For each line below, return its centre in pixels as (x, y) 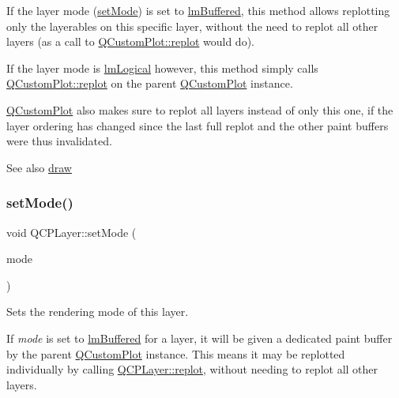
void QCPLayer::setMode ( (72, 232)
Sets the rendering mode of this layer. (98, 312)
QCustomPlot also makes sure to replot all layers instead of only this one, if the (200, 109)
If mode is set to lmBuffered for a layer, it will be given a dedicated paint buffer (199, 338)
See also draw (39, 167)
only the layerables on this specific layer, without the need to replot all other (192, 26)
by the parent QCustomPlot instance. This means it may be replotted (176, 353)
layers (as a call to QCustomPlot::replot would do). (130, 41)
